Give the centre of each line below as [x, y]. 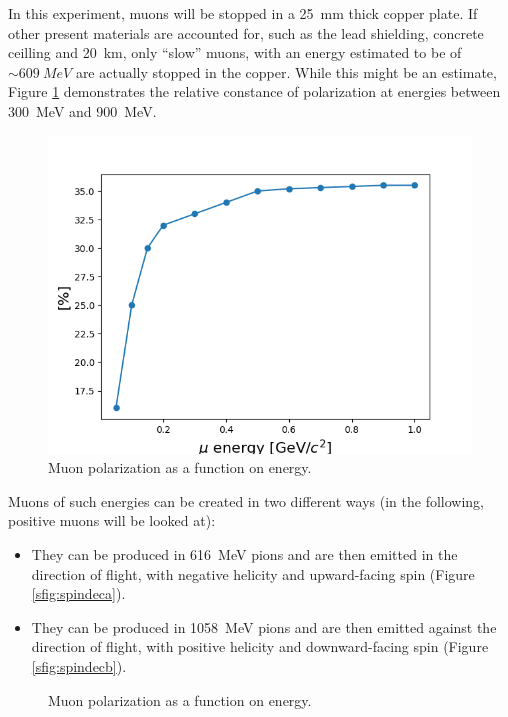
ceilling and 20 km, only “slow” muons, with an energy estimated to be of [235, 52]
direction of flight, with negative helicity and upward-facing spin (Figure [253, 573]
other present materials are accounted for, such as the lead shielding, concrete [246, 32]
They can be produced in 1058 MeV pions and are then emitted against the [264, 626]
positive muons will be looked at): [112, 520]
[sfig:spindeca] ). [78, 593]
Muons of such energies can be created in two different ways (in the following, [246, 500]
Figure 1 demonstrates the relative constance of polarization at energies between [254, 91]
